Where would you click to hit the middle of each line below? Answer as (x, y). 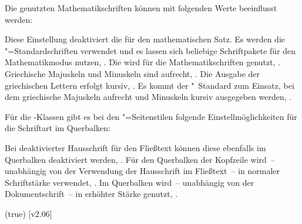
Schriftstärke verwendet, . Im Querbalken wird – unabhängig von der (130, 182)
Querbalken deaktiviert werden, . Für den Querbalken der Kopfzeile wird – (140, 159)
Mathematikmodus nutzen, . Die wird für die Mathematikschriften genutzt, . (143, 62)
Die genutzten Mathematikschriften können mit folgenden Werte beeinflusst (141, 8)
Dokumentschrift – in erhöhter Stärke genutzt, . (91, 194)
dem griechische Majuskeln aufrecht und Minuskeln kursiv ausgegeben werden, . (148, 97)
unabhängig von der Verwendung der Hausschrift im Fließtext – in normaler (142, 171)
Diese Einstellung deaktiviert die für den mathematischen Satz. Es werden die (145, 39)
